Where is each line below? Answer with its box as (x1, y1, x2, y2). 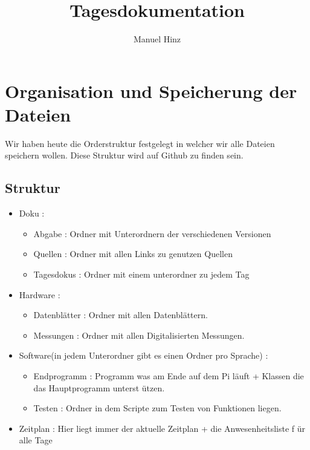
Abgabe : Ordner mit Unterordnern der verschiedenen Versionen (33, 227, 271, 240)
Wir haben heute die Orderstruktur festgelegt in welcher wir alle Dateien (5, 137, 275, 149)
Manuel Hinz (133, 33, 181, 45)
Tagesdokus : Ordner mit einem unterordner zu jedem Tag (33, 268, 250, 281)
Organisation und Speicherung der (5, 78, 297, 103)
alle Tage (19, 434, 53, 446)
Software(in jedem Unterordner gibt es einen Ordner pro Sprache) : (19, 349, 268, 362)
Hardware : (19, 288, 60, 301)
